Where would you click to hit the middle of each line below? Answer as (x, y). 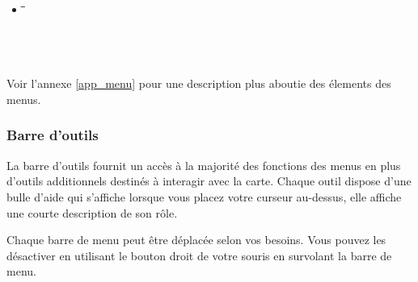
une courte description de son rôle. (92, 212)
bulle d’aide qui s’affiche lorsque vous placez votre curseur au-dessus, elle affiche (204, 196)
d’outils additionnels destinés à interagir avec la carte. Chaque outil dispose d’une (209, 181)
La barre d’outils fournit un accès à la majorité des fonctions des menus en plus (204, 165)
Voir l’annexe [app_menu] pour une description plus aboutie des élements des (199, 83)
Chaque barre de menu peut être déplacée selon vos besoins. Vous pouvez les (196, 240)
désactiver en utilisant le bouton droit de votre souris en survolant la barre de (199, 255)
